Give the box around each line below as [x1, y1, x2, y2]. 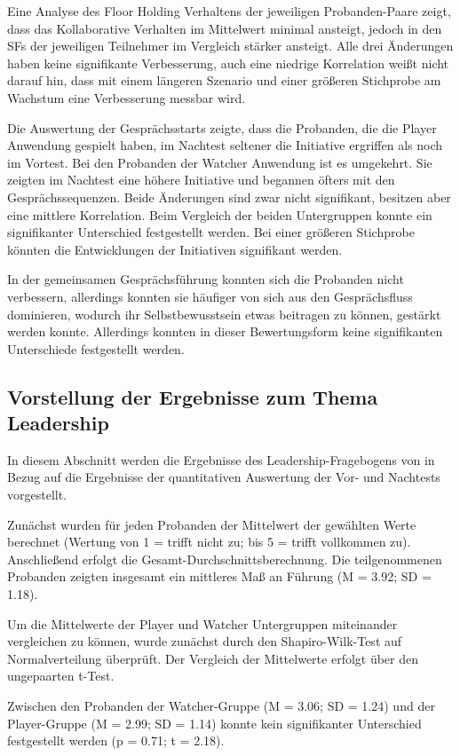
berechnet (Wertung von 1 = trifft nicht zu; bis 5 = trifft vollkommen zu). [7, 532, 411, 551]
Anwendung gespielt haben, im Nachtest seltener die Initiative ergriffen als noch [7, 136, 443, 154]
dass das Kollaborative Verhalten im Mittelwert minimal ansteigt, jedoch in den [7, 19, 442, 37]
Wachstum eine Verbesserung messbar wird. [7, 88, 246, 106]
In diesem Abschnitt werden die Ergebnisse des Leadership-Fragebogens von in [7, 450, 435, 469]
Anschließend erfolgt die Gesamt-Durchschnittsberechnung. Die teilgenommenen [7, 549, 442, 568]
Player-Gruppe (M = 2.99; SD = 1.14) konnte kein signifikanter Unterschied [7, 713, 422, 732]
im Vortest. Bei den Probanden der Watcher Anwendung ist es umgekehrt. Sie [7, 153, 432, 171]
